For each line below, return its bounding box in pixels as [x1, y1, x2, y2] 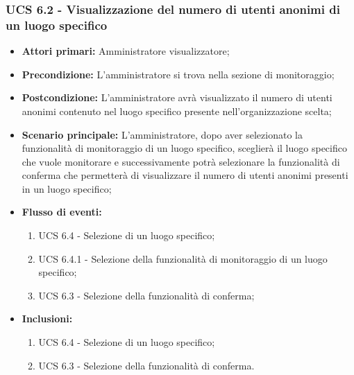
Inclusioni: [22, 311, 73, 326]
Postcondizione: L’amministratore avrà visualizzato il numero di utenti [22, 90, 332, 105]
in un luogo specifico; [22, 181, 112, 195]
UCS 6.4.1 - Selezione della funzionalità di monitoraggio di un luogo [38, 251, 328, 265]
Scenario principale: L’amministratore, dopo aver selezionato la [22, 127, 303, 141]
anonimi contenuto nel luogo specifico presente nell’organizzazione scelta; [22, 103, 332, 118]
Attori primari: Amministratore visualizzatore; [22, 44, 230, 58]
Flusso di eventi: [22, 204, 102, 219]
